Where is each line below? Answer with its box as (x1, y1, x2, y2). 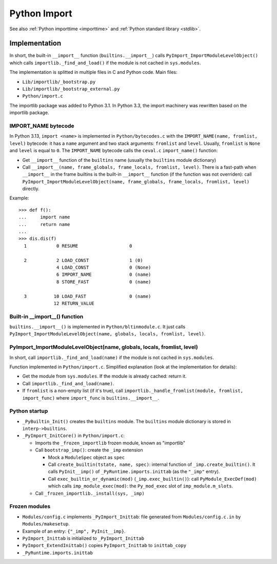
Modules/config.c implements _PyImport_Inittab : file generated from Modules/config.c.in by (22, 514, 241, 520)
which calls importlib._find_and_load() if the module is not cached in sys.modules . (9, 60, 201, 66)
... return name (18, 221, 70, 227)
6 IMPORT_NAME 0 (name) (56, 272, 151, 277)
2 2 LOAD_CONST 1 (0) (24, 257, 143, 263)
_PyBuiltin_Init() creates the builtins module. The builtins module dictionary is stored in (22, 418, 231, 424)
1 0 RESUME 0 (24, 243, 133, 249)
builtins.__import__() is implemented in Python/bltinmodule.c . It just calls (9, 324, 186, 330)
